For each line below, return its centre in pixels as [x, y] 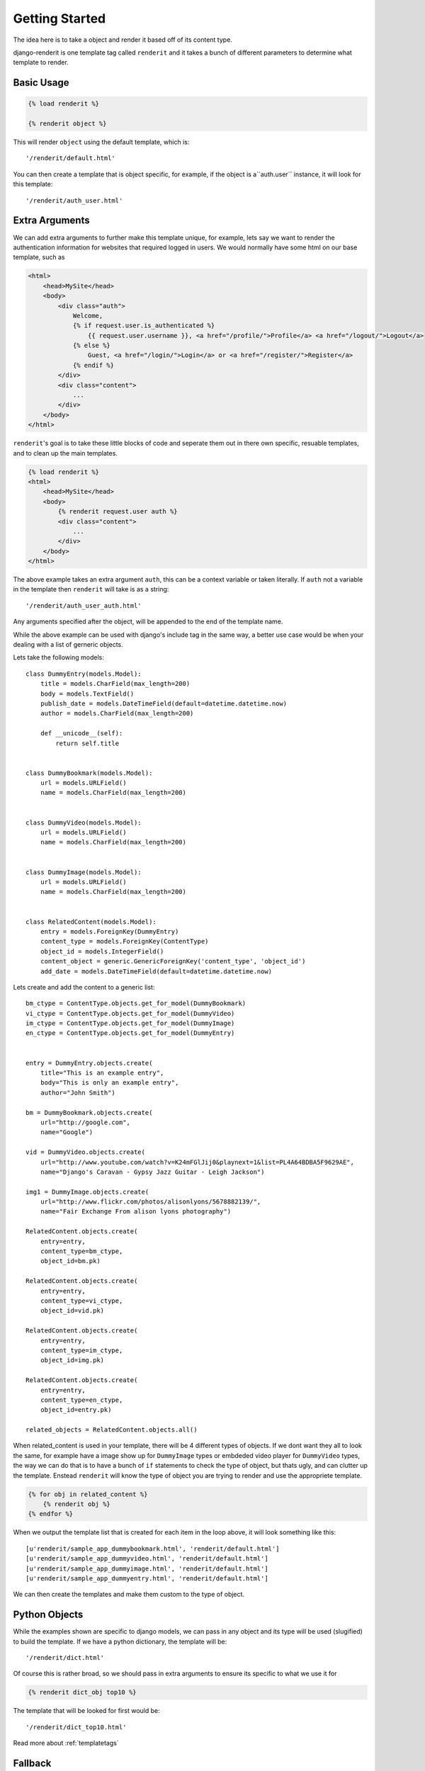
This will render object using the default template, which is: [101, 142]
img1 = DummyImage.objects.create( [87, 1192]
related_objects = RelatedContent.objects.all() [112, 1430]
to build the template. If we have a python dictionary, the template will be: [120, 1641]
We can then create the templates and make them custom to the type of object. [129, 1595]
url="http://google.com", [85, 1122]
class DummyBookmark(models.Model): [89, 773]
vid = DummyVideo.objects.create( [85, 1152]
